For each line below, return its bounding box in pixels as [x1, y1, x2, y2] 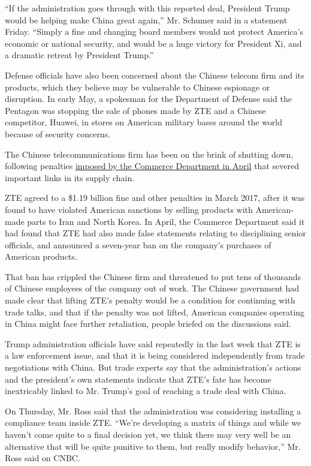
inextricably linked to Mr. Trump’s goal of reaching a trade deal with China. [5, 384, 286, 397]
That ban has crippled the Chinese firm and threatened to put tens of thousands [5, 270, 301, 282]
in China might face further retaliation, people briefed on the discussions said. [5, 317, 291, 330]
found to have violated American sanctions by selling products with [5, 203, 253, 215]
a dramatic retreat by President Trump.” [5, 49, 154, 61]
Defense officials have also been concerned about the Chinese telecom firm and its [5, 68, 304, 81]
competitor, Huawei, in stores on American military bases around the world [5, 116, 282, 128]
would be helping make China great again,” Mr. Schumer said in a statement [5, 13, 288, 26]
